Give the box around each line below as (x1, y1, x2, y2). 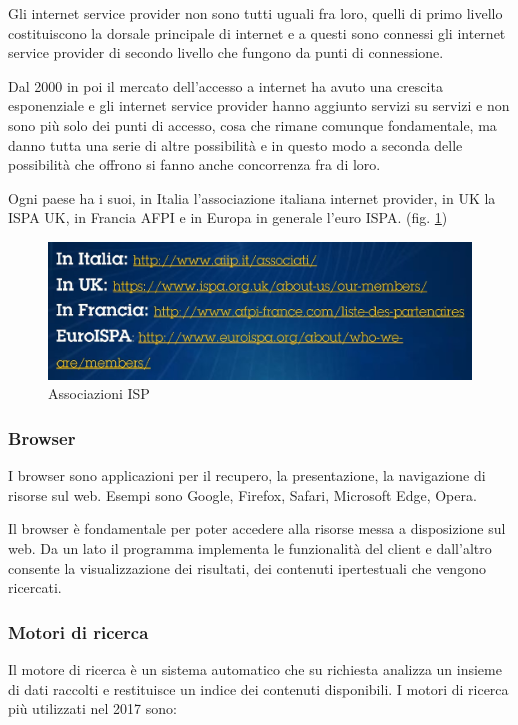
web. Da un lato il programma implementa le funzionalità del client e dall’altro (8, 538, 492, 558)
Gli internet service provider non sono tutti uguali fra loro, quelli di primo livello (8, 3, 503, 23)
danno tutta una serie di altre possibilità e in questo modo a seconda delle (8, 134, 463, 155)
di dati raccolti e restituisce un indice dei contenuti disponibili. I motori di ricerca (8, 678, 509, 699)
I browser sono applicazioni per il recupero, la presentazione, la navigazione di (8, 465, 486, 486)
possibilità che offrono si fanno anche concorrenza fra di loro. (8, 154, 381, 175)
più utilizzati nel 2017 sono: (8, 698, 177, 719)
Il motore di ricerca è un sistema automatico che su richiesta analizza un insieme (8, 659, 502, 679)
